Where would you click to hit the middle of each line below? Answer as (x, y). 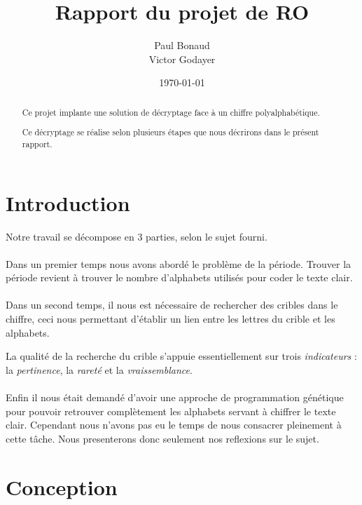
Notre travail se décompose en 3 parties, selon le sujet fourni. (137, 236)
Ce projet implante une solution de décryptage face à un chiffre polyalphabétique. (171, 112)
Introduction (68, 202)
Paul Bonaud (182, 45)
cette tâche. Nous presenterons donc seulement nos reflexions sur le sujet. (162, 438)
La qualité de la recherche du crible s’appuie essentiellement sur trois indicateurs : (181, 356)
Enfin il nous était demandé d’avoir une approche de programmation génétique (175, 397)
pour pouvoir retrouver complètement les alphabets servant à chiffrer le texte (171, 411)
